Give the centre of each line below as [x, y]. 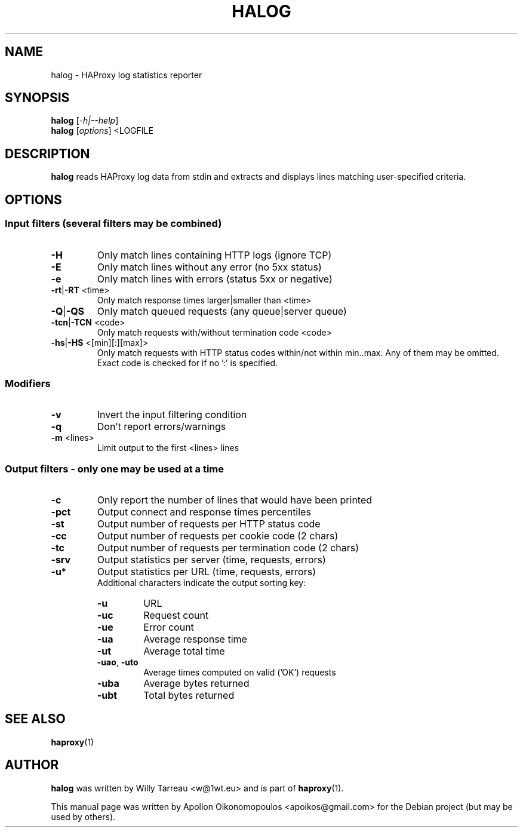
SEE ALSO [35, 719]
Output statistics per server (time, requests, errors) [211, 560]
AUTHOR [32, 765]
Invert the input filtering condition [172, 415]
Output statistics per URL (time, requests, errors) [206, 572]
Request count [176, 615]
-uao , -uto [118, 662]
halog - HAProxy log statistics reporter [127, 75]
